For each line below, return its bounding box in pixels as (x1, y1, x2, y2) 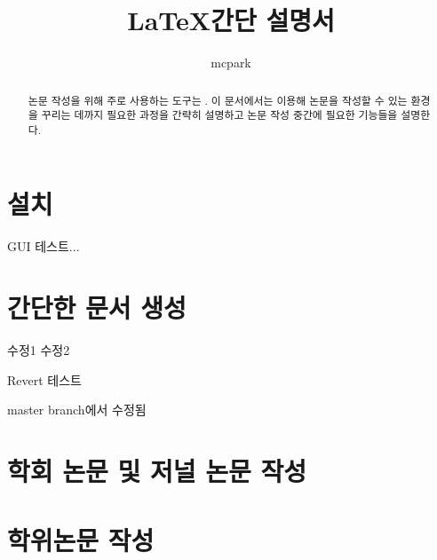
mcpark (211, 53, 251, 72)
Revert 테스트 (7, 370, 82, 389)
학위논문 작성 (7, 522, 155, 558)
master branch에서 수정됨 (7, 400, 147, 419)
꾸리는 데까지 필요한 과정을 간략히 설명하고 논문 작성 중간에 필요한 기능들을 (41, 107, 398, 122)
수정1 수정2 (7, 341, 70, 359)
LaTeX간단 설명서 (127, 2, 335, 38)
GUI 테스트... (7, 237, 80, 256)
